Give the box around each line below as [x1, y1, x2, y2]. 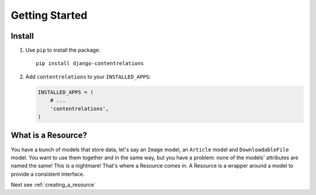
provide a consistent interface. [11, 170, 85, 177]
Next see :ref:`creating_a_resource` [11, 182, 96, 189]
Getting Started [11, 9, 88, 22]
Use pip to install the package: [25, 47, 101, 54]
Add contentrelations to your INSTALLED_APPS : [25, 73, 151, 80]
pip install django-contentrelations [36, 60, 145, 67]
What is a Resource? [11, 131, 87, 141]
